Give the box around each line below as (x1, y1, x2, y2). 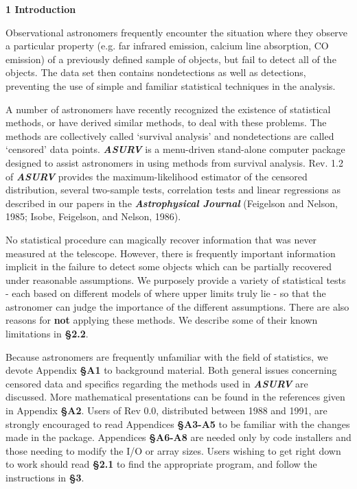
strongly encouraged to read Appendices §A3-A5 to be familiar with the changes (5, 416, 350, 431)
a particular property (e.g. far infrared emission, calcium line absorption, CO (5, 38, 329, 53)
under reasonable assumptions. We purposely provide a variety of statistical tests (5, 272, 346, 287)
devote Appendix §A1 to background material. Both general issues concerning (5, 363, 337, 377)
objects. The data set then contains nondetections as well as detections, (5, 65, 306, 80)
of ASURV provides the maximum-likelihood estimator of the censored (5, 169, 308, 183)
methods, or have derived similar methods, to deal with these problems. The (5, 115, 327, 130)
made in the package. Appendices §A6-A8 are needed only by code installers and (5, 430, 352, 444)
